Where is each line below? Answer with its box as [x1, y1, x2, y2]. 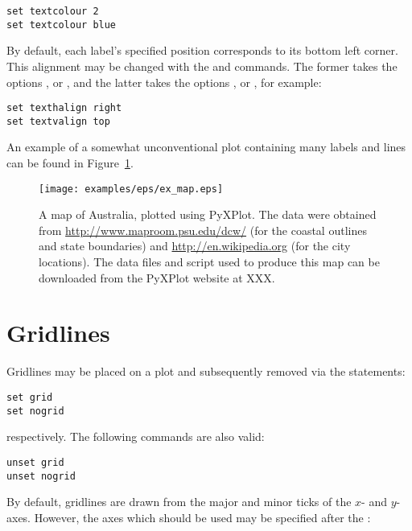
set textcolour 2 [6, 6, 99, 17]
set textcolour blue [6, 19, 117, 31]
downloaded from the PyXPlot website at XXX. [39, 269, 275, 286]
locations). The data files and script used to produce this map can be [39, 253, 380, 270]
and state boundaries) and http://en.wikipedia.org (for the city [39, 237, 351, 254]
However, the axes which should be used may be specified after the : [34, 508, 371, 525]
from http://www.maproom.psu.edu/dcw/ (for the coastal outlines [39, 221, 367, 238]
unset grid [6, 456, 64, 468]
